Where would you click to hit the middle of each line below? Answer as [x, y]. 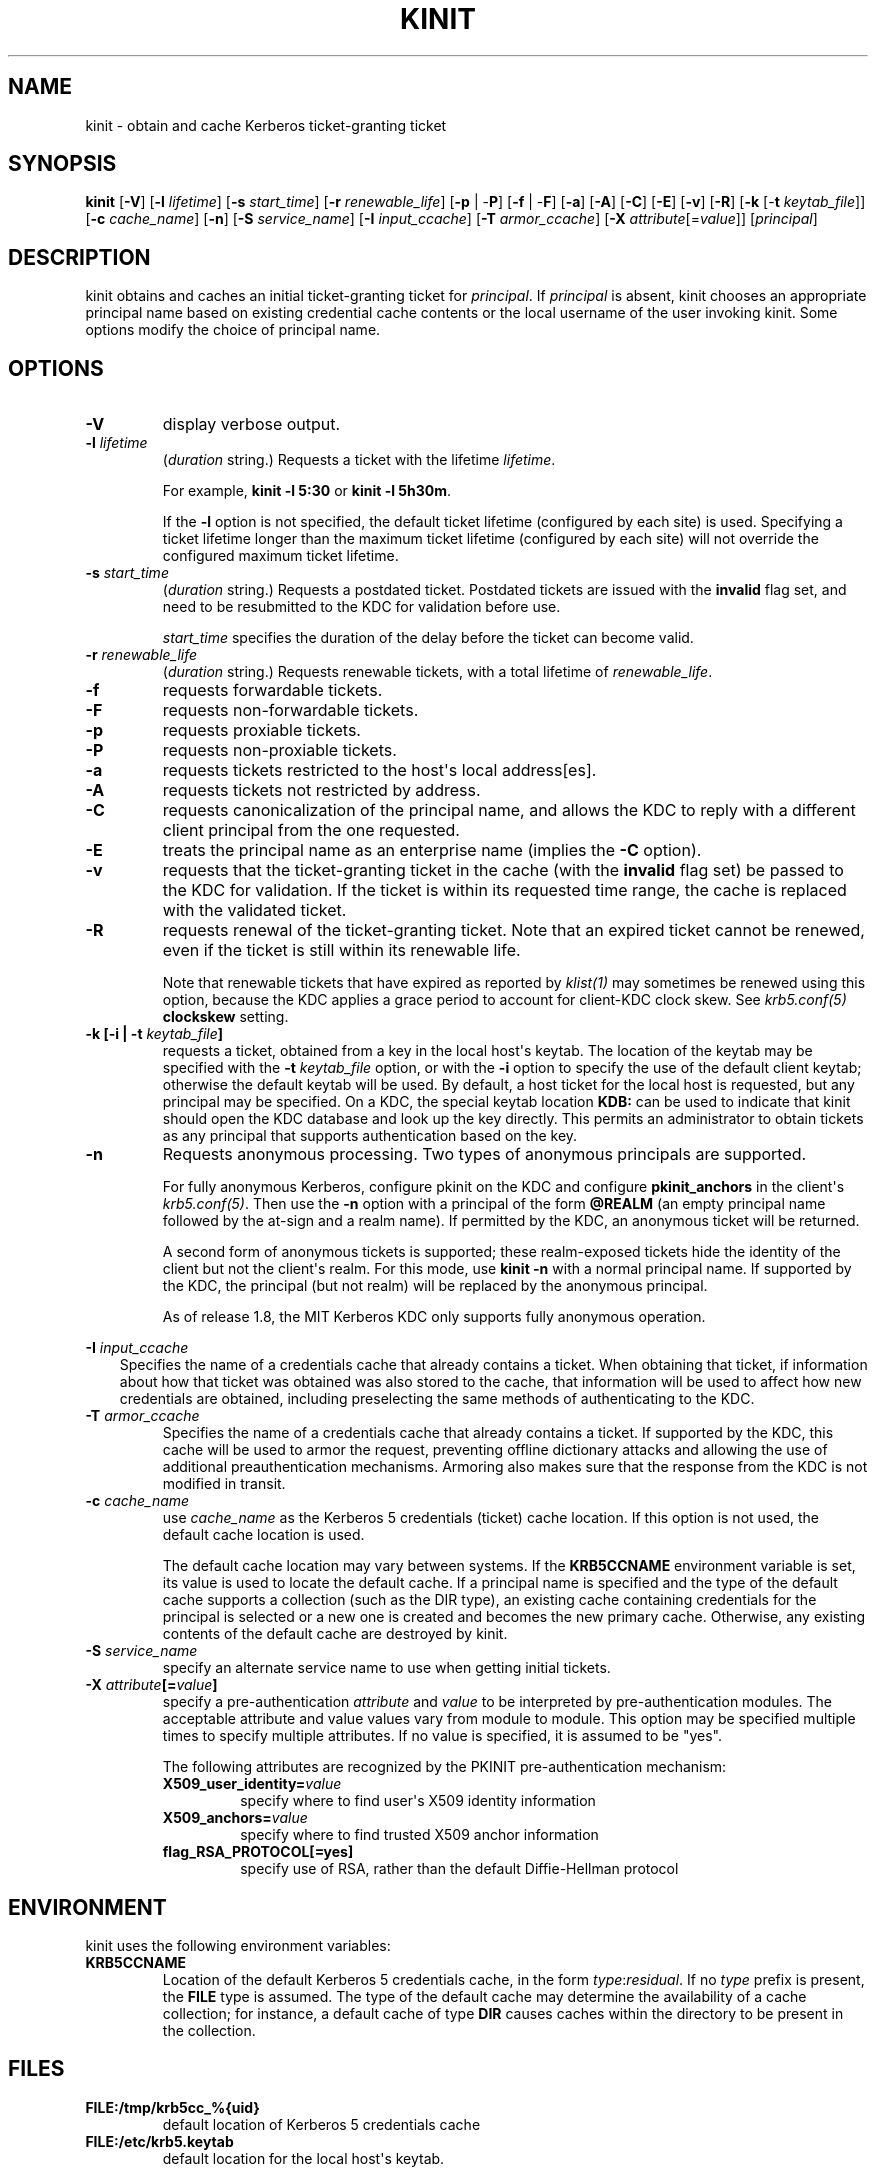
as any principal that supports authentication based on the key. [370, 1136]
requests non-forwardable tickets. [290, 710]
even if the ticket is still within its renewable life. [341, 950]
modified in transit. [224, 1484]
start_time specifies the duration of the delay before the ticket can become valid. [428, 638]
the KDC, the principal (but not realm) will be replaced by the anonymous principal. [435, 1286]
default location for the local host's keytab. [303, 2158]
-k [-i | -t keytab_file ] [154, 1034]
